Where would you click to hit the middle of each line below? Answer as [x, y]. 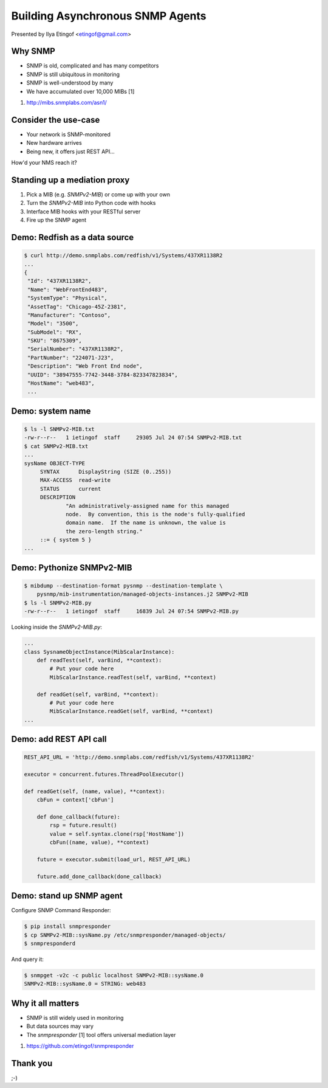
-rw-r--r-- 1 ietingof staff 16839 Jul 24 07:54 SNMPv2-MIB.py [132, 612]
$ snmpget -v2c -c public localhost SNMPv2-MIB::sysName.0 [114, 975]
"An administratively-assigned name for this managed [148, 506]
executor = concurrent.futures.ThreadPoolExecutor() [104, 774]
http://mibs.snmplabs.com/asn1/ [67, 103]
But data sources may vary [60, 1026]
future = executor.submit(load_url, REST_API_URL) [114, 860]
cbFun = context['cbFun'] [75, 800]
